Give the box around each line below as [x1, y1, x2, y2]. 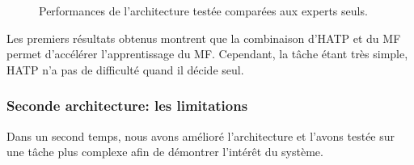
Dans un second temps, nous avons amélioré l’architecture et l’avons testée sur [6, 127, 395, 144]
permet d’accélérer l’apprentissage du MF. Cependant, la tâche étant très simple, [6, 45, 408, 62]
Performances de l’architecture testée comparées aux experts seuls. [39, 2, 368, 19]
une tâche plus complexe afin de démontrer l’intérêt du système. [6, 143, 323, 160]
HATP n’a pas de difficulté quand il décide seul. [6, 61, 244, 78]
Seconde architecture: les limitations [6, 95, 248, 116]
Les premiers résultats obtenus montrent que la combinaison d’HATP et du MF [6, 29, 401, 46]
